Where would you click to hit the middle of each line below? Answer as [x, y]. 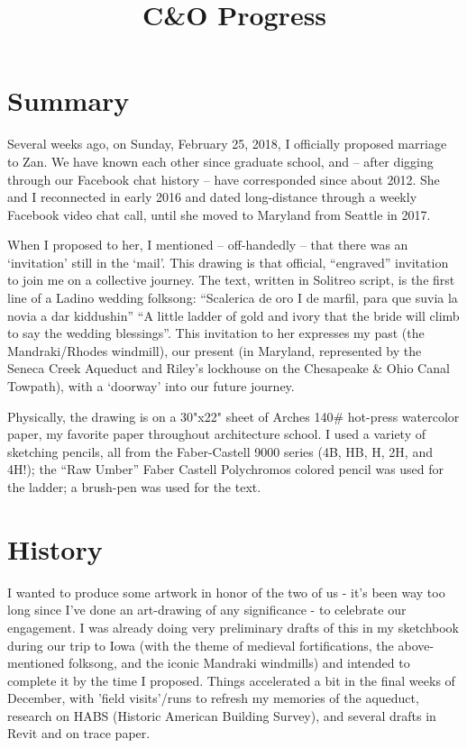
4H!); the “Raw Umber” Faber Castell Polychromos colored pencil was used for [226, 469]
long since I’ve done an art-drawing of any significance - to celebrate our [207, 610]
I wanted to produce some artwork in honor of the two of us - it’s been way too [226, 592]
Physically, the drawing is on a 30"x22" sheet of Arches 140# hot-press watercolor [233, 416]
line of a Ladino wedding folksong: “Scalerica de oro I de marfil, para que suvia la [233, 298]
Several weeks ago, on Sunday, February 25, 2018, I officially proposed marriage [227, 144]
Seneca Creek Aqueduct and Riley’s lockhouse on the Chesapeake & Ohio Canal [229, 368]
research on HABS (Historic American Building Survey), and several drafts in [222, 715]
